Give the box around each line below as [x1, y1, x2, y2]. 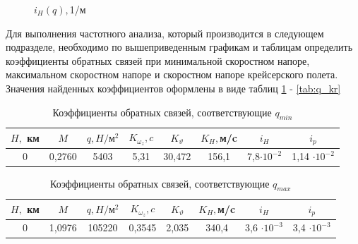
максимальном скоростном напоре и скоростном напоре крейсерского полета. [6, 67, 338, 82]
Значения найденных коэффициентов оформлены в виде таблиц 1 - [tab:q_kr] [6, 80, 341, 95]
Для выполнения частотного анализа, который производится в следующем [6, 25, 324, 40]
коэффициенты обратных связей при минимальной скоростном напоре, [6, 53, 310, 68]
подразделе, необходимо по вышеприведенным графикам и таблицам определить [6, 39, 353, 54]
